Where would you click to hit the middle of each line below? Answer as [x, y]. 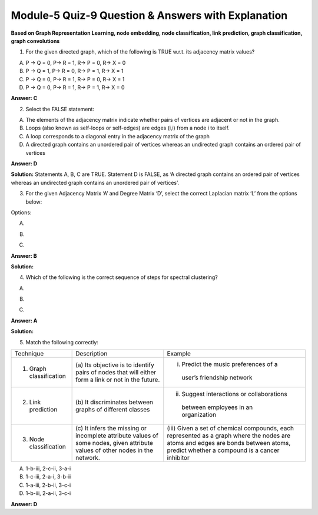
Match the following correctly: [62, 342]
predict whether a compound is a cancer [223, 450]
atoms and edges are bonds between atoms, [229, 443]
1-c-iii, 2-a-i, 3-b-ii [48, 477]
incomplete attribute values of [117, 436]
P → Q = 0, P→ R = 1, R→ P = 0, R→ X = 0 [76, 62]
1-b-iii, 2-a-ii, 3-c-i [48, 493]
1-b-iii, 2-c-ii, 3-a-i [48, 469]
